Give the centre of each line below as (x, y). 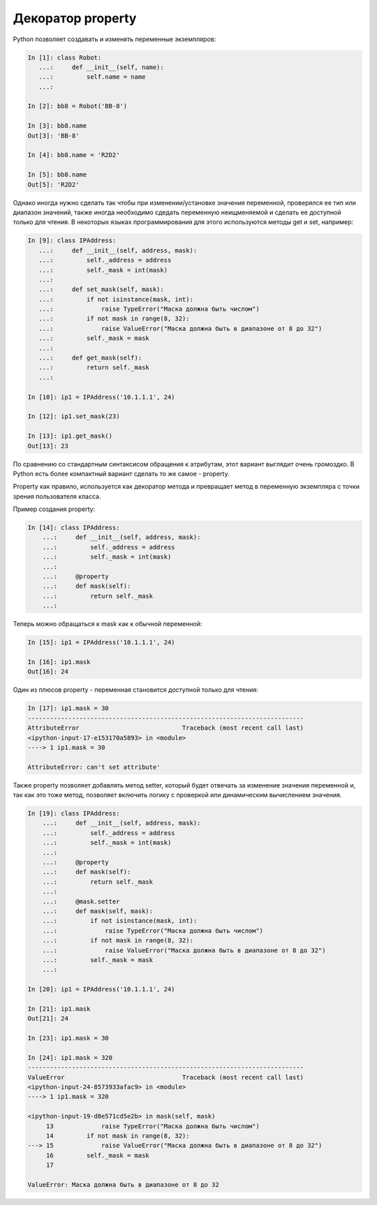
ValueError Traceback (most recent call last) (165, 1077)
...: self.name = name (92, 77)
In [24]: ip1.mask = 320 (70, 1057)
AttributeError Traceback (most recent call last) (165, 728)
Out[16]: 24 (48, 672)
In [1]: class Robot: (65, 57)
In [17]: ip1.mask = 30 (68, 708)
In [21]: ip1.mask (59, 1008)
